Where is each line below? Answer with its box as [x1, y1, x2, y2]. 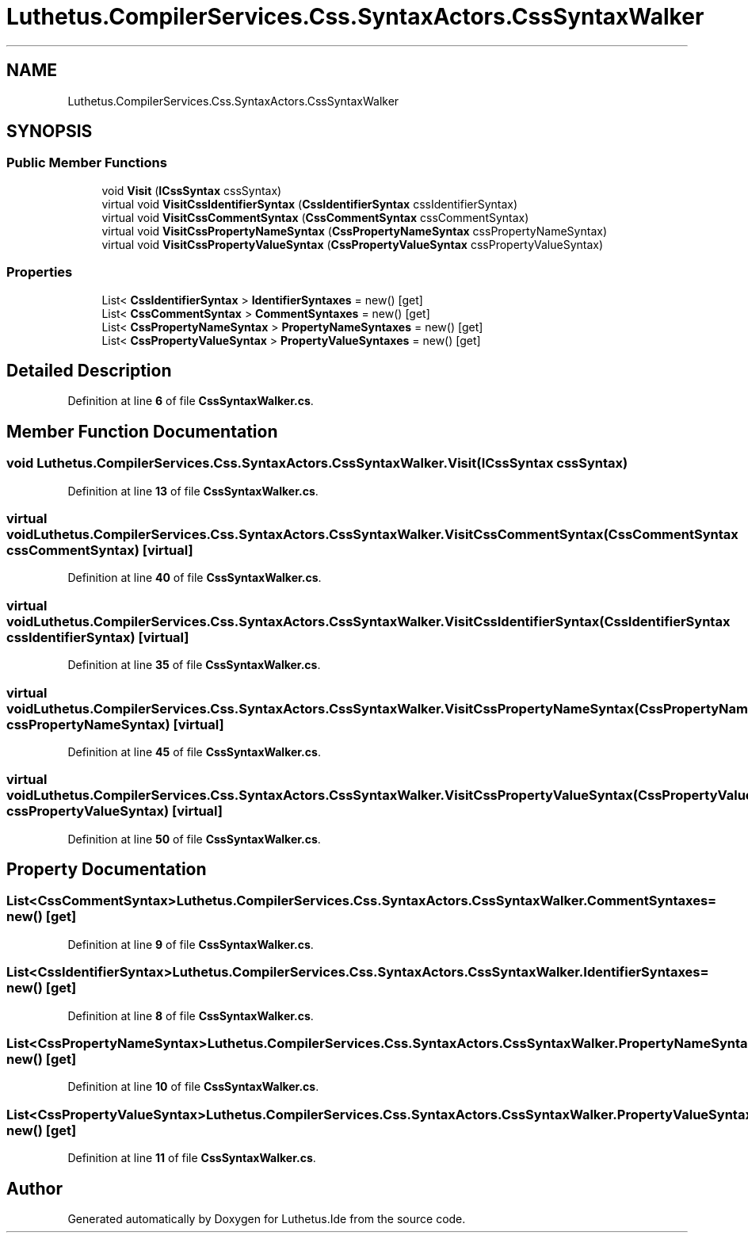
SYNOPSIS [6, 121, 93, 142]
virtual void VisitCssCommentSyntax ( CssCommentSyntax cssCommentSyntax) [101, 210, 529, 224]
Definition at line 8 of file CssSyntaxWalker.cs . [67, 1008, 314, 1023]
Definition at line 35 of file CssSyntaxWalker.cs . [67, 658, 321, 672]
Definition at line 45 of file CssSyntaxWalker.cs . [67, 744, 321, 759]
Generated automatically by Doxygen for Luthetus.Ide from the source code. [67, 1211, 466, 1226]
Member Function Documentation [6, 421, 278, 442]
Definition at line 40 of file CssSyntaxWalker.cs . [67, 571, 322, 585]
